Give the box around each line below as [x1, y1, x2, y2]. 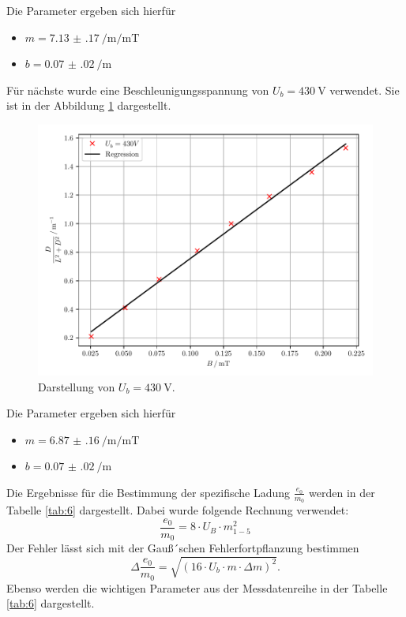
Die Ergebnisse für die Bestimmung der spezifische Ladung [6, 484, 291, 500]
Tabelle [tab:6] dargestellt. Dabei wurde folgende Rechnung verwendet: [6, 502, 349, 518]
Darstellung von [38, 378, 115, 395]
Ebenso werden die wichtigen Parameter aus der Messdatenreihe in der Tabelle [6, 579, 388, 596]
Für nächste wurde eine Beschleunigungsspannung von [6, 81, 269, 98]
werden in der [309, 484, 375, 500]
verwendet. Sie [329, 81, 400, 98]
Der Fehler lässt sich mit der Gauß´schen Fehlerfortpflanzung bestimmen [6, 540, 359, 556]
